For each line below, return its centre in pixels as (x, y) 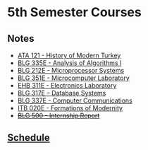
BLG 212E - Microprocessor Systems (71, 70)
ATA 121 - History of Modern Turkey (69, 55)
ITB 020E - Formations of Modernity (70, 108)
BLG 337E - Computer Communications (75, 100)
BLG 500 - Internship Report (58, 115)
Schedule (29, 138)
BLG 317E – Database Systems (62, 93)
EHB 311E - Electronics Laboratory (67, 85)
